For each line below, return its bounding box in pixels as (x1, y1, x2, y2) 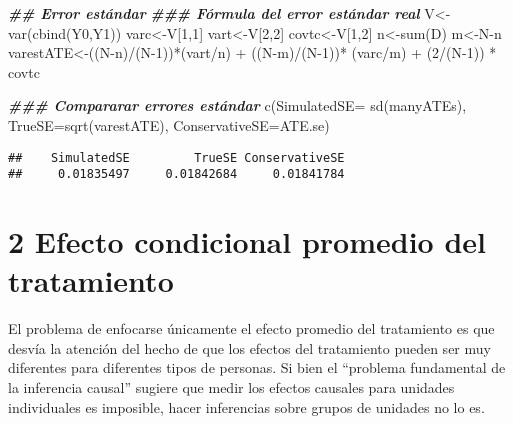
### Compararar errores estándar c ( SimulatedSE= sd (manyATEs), (8, 95, 467, 116)
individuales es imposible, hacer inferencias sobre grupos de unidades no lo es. (8, 396, 485, 417)
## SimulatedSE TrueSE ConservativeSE (8, 150, 345, 165)
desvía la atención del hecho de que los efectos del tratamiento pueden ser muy (8, 337, 491, 358)
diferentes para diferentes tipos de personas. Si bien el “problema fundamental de (8, 357, 506, 378)
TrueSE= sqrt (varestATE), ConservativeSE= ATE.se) (8, 114, 330, 135)
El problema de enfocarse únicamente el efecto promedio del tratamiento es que (8, 318, 495, 339)
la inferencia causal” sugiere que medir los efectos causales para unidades (8, 376, 455, 397)
